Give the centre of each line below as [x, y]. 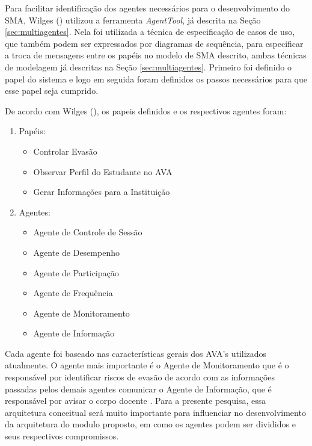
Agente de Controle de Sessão [88, 232]
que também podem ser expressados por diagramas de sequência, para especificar [154, 43]
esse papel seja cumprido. [52, 91]
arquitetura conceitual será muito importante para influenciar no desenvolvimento [155, 412]
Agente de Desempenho [76, 252]
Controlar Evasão [65, 151]
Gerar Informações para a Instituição [102, 192]
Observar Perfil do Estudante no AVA [103, 171]
